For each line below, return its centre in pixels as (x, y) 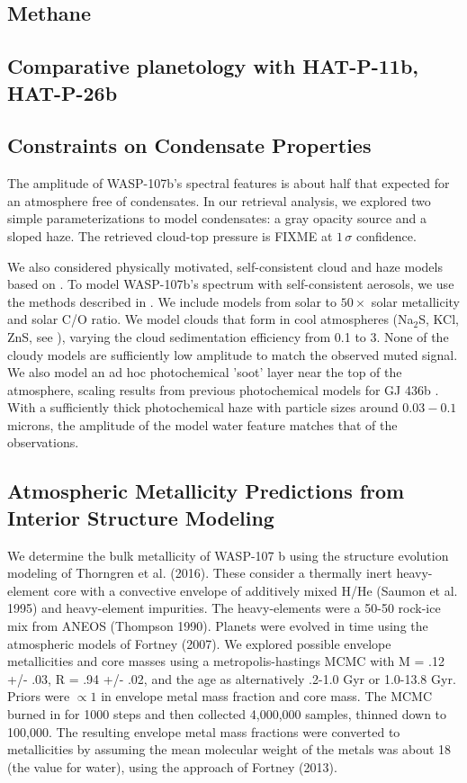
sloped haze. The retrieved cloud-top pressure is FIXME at (170, 235)
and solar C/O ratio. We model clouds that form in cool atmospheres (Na (211, 319)
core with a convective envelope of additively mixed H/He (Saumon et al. (256, 590)
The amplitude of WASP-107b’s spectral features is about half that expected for (229, 183)
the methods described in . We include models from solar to (172, 301)
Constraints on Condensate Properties (189, 145)
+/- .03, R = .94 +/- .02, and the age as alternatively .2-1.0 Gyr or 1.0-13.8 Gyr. (232, 678)
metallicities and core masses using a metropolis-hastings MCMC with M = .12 (226, 661)
